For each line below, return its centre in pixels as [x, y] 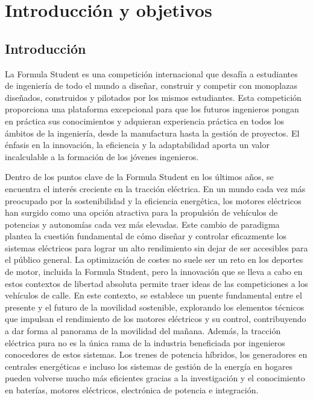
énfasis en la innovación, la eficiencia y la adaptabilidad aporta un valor [137, 145]
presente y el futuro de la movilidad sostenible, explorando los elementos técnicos [155, 307]
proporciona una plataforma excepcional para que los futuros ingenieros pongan [152, 109]
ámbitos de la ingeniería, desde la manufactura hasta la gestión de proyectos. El [152, 133]
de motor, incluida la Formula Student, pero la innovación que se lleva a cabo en [154, 272]
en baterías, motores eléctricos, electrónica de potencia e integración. [132, 390]
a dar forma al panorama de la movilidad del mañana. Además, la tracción [143, 331]
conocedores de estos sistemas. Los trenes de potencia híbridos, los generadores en [156, 354]
